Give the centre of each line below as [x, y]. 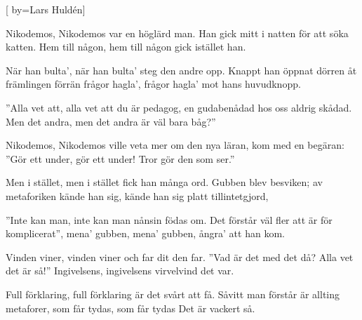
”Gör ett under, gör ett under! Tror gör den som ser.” [120, 158]
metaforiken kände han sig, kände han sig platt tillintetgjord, [137, 195]
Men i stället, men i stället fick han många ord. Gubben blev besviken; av [164, 182]
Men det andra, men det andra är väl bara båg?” [111, 121]
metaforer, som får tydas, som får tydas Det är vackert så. [130, 308]
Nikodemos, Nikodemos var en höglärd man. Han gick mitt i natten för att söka [177, 33]
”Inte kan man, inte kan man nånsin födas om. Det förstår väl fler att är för [169, 219]
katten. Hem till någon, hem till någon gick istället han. [126, 47]
